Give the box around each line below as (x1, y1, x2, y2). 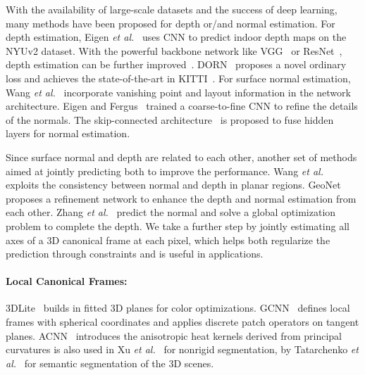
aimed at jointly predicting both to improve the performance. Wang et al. (6, 163, 323, 178)
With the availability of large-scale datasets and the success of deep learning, (6, 2, 338, 16)
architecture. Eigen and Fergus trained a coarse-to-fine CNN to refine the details (6, 98, 358, 113)
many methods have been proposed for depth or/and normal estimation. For (6, 15, 335, 30)
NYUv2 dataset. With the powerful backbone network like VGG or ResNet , (6, 43, 342, 58)
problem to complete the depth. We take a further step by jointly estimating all (6, 218, 349, 233)
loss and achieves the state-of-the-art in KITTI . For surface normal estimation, (6, 70, 351, 85)
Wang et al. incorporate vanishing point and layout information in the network (6, 84, 351, 99)
